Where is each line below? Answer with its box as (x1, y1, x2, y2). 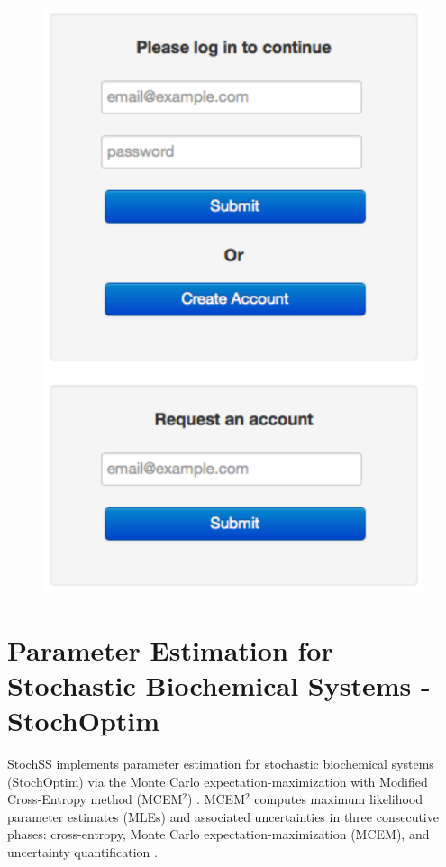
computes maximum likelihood (254, 789, 423, 808)
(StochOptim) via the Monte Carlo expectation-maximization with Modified (7, 771, 428, 790)
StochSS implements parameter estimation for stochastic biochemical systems (7, 754, 434, 773)
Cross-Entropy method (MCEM (7, 789, 183, 808)
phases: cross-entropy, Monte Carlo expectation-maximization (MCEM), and (7, 825, 430, 844)
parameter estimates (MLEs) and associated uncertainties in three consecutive (7, 807, 439, 826)
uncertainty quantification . (7, 843, 158, 862)
